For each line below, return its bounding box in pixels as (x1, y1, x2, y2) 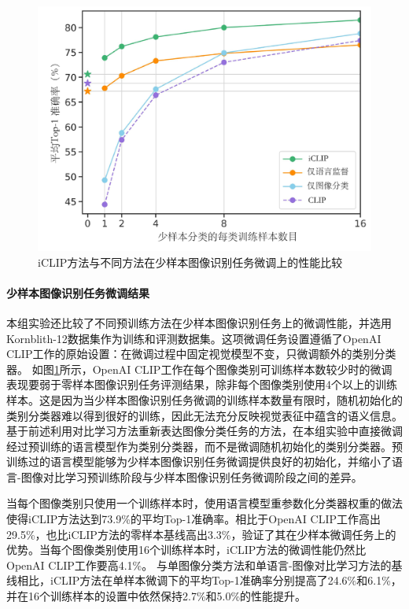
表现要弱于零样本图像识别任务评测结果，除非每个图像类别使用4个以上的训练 (6, 376, 397, 393)
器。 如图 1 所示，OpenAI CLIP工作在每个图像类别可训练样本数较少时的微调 (6, 360, 392, 377)
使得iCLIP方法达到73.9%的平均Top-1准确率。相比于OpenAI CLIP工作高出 (6, 511, 381, 527)
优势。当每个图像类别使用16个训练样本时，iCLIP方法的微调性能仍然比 (6, 541, 367, 558)
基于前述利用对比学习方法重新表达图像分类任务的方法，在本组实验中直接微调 (6, 423, 403, 439)
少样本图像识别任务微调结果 (6, 284, 149, 301)
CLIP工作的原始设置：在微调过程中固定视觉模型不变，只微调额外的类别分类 (6, 345, 396, 362)
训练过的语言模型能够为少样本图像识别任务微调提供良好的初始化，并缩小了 (6, 453, 392, 470)
